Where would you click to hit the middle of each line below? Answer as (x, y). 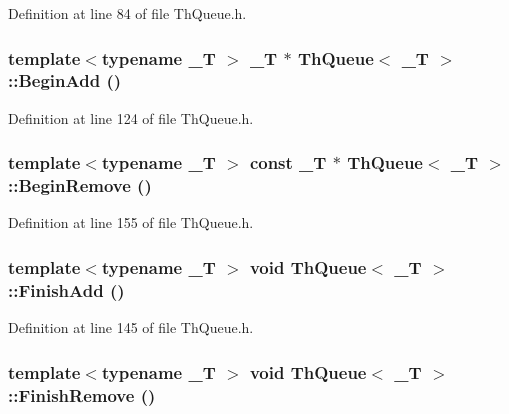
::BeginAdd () (65, 80)
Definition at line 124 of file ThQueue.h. (131, 117)
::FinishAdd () (66, 289)
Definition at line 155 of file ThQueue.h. (131, 222)
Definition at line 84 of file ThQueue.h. (127, 13)
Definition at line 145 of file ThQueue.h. (131, 327)
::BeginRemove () (80, 185)
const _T (288, 162)
